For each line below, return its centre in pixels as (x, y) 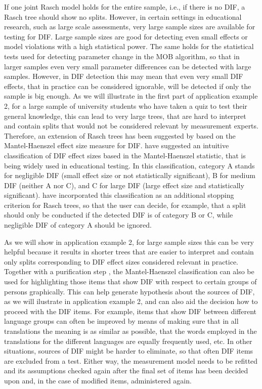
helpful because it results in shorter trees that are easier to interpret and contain (129, 252)
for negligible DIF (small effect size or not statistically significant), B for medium (130, 175)
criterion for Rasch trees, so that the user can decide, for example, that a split (125, 205)
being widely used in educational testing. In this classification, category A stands (129, 165)
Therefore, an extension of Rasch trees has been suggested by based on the (120, 135)
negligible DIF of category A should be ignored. (78, 225)
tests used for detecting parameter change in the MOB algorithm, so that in (122, 56)
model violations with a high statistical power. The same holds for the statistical (129, 46)
